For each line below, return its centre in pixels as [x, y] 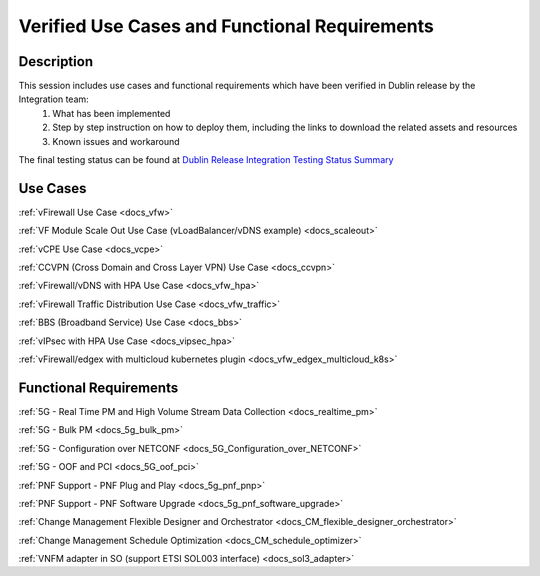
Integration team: [53, 99]
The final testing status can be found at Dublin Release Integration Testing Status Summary [206, 160]
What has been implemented [111, 113]
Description [56, 61]
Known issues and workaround [116, 141]
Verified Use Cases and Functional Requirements [226, 26]
